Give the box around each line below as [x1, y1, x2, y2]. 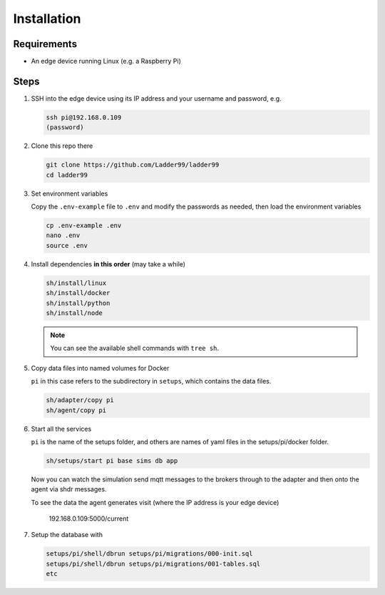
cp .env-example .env [46, 221, 122, 230]
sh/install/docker [46, 289, 111, 297]
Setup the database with [31, 531, 103, 539]
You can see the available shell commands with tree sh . [50, 344, 220, 353]
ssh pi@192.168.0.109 [46, 113, 122, 121]
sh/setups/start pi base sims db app [46, 456, 178, 464]
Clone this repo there [31, 141, 93, 150]
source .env [46, 241, 88, 249]
